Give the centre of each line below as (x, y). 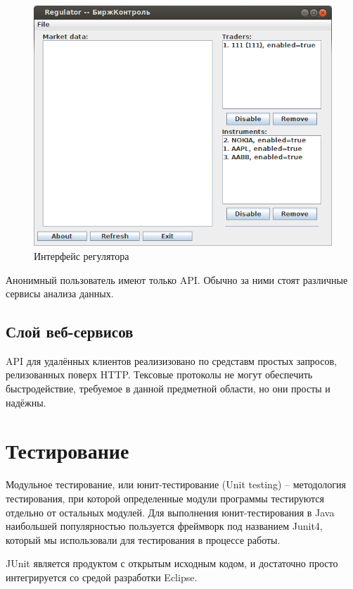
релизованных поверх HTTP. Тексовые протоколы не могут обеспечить (159, 374)
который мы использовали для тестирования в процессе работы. (143, 539)
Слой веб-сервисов (70, 331)
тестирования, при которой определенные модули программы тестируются (165, 498)
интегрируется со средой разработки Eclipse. (102, 577)
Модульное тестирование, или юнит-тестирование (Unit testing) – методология (176, 484)
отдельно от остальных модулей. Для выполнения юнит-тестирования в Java (170, 512)
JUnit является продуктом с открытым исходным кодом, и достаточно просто (172, 563)
